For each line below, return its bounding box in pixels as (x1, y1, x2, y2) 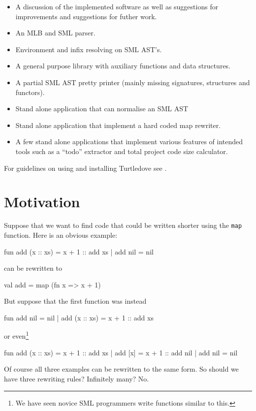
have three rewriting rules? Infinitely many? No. (4, 373, 149, 383)
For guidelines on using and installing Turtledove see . (4, 162, 167, 173)
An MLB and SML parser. (15, 28, 96, 38)
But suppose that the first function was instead (4, 296, 147, 306)
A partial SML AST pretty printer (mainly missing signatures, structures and (15, 77, 250, 87)
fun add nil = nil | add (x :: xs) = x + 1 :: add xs (4, 312, 154, 322)
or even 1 (4, 329, 29, 341)
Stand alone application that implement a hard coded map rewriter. (15, 120, 221, 130)
